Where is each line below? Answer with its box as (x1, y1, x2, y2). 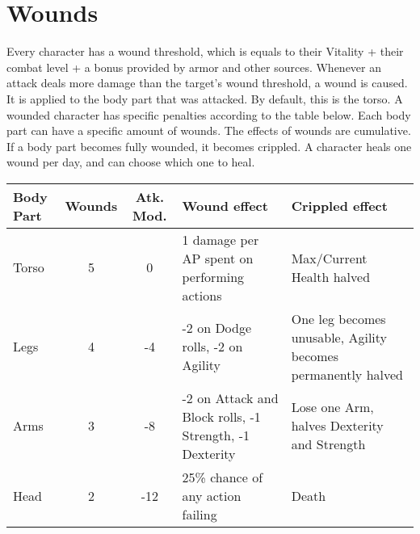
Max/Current (291, 248, 367, 267)
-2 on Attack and (182, 388, 279, 407)
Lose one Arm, (291, 397, 374, 417)
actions (182, 285, 222, 305)
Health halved (291, 267, 371, 286)
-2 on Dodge (182, 318, 252, 338)
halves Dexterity (291, 416, 384, 435)
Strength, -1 (182, 425, 250, 444)
